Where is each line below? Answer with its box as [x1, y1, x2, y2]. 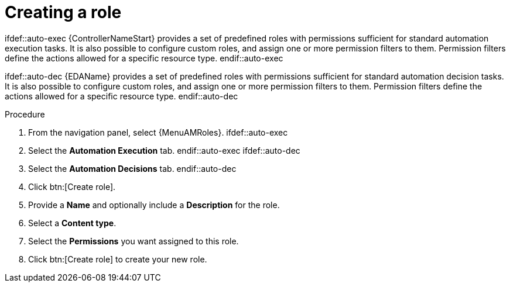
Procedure [5, 109, 45, 119]
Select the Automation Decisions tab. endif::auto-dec [28, 163, 237, 174]
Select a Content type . [28, 217, 117, 228]
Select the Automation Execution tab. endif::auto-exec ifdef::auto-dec [28, 145, 300, 155]
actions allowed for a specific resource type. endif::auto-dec [5, 91, 238, 101]
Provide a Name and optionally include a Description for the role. [28, 199, 280, 210]
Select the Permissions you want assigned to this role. [28, 236, 239, 246]
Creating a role [5, 2, 122, 22]
